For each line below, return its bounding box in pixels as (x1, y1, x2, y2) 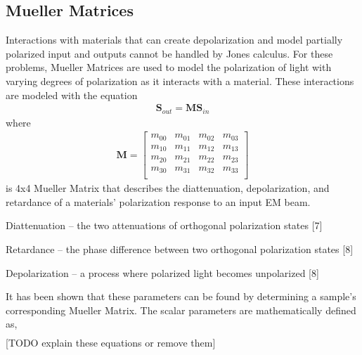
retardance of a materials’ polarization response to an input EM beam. (6, 194, 311, 209)
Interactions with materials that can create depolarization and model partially (6, 32, 343, 47)
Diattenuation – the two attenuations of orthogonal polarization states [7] (6, 218, 323, 233)
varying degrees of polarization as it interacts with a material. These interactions (6, 73, 354, 88)
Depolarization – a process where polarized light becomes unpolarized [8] (6, 265, 319, 280)
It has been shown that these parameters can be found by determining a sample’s (6, 289, 356, 304)
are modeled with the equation (6, 87, 138, 102)
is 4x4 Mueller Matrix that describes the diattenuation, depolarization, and (6, 181, 330, 195)
